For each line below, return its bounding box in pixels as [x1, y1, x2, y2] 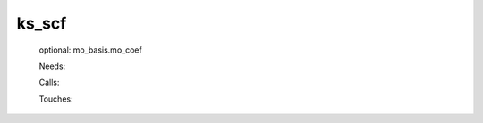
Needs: [38, 61, 66, 71]
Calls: [38, 77, 60, 88]
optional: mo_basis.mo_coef [38, 45, 142, 55]
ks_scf [16, 13, 67, 33]
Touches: [38, 94, 73, 104]
